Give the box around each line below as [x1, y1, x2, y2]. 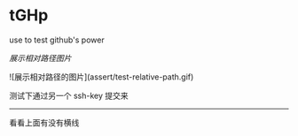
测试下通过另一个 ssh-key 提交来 [9, 90, 129, 101]
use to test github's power [9, 34, 105, 45]
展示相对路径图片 [9, 52, 72, 63]
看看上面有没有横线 [9, 117, 80, 128]
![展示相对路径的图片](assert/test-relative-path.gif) [9, 72, 194, 82]
